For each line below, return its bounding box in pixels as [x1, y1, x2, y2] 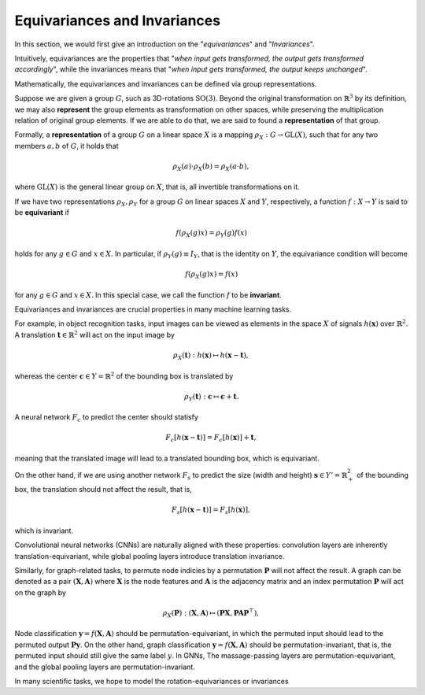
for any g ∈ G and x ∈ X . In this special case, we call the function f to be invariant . [14, 290, 283, 299]
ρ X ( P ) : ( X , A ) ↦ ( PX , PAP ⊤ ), [162, 607, 260, 619]
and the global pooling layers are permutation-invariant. [14, 662, 196, 671]
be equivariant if [14, 208, 70, 217]
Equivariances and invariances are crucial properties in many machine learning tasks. [14, 305, 291, 314]
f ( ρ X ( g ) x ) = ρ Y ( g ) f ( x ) [176, 228, 248, 239]
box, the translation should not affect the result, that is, [14, 485, 192, 494]
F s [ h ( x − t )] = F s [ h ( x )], [171, 505, 251, 516]
